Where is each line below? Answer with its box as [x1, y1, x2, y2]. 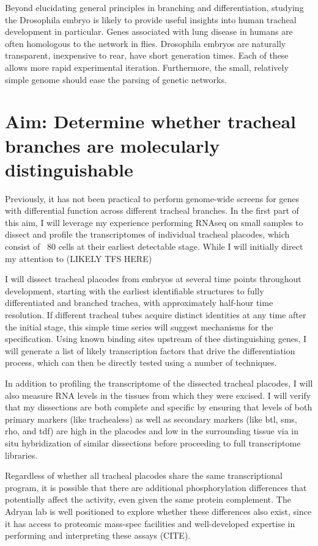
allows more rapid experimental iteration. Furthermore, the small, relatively [5, 60, 289, 73]
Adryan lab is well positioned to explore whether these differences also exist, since [5, 504, 312, 517]
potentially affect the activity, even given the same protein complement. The [5, 493, 291, 506]
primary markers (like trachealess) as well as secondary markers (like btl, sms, [5, 412, 297, 425]
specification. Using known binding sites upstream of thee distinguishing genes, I [5, 332, 307, 345]
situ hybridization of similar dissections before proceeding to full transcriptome [5, 436, 301, 449]
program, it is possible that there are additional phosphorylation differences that [5, 481, 307, 493]
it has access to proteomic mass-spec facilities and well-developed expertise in [5, 517, 295, 530]
